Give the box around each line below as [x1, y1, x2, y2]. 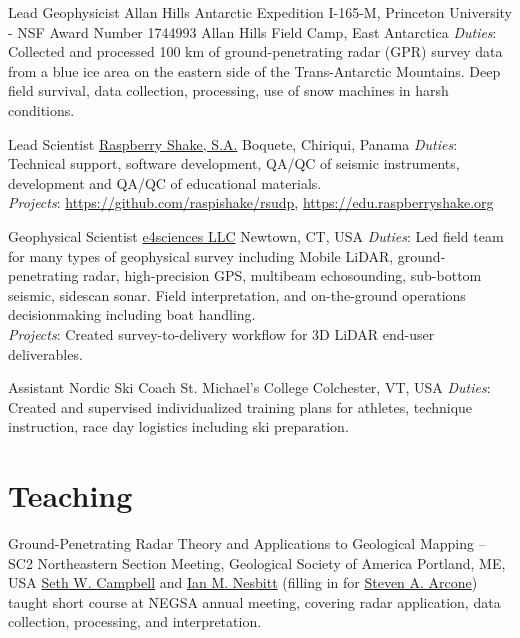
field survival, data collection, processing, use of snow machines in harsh [8, 80, 449, 101]
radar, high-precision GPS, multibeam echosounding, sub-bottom [83, 265, 482, 286]
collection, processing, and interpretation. [8, 611, 262, 632]
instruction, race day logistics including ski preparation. [8, 416, 349, 437]
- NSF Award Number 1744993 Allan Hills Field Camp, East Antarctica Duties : [8, 21, 497, 42]
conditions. [8, 99, 75, 120]
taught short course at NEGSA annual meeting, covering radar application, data [8, 591, 501, 612]
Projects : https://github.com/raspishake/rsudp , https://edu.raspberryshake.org [8, 192, 494, 213]
